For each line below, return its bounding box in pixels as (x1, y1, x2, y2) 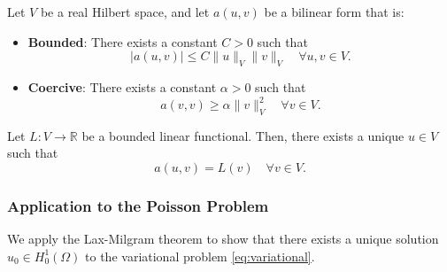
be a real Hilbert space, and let (40, 3, 210, 20)
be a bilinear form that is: (264, 3, 405, 20)
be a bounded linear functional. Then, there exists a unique (81, 126, 405, 144)
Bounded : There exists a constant (27, 32, 218, 51)
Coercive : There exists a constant (27, 77, 217, 96)
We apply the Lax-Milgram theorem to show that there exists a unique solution (7, 229, 439, 248)
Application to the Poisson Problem (7, 194, 269, 216)
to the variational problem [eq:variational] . (85, 246, 315, 265)
